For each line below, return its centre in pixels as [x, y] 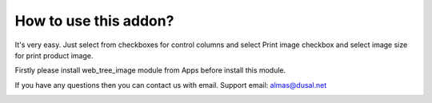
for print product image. [54, 55]
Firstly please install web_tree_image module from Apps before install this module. [150, 70]
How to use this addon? [94, 21]
